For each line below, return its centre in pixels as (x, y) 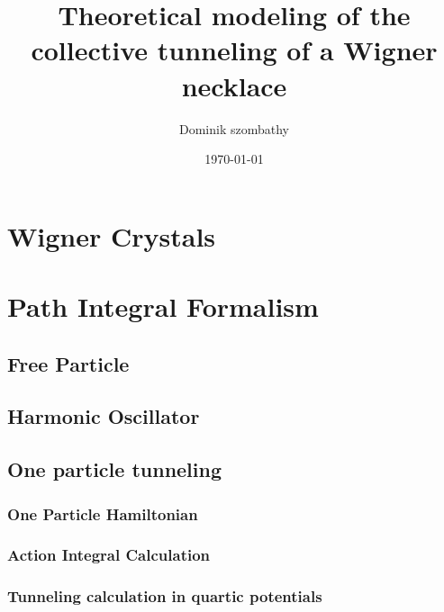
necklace (234, 85)
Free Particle (68, 363)
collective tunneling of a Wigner (234, 50)
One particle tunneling (115, 469)
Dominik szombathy (234, 128)
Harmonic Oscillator (104, 416)
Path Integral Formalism (163, 306)
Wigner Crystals (112, 235)
